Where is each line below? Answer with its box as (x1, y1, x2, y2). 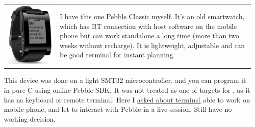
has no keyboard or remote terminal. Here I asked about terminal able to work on (4, 94, 250, 104)
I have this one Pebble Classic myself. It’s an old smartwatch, (60, 11, 245, 22)
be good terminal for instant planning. (60, 50, 175, 60)
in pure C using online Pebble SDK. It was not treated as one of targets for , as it (4, 84, 250, 95)
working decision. (4, 113, 56, 124)
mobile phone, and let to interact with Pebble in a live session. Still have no (4, 104, 232, 114)
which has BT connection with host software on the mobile (60, 21, 237, 31)
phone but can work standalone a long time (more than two (60, 30, 239, 41)
